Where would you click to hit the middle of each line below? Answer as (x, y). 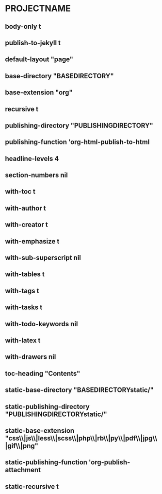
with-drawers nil (31, 357)
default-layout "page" (39, 60)
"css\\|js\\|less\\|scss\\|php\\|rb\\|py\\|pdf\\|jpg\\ (81, 438)
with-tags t (22, 291)
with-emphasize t (32, 241)
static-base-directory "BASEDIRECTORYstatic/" (80, 390)
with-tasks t (24, 308)
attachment (23, 470)
